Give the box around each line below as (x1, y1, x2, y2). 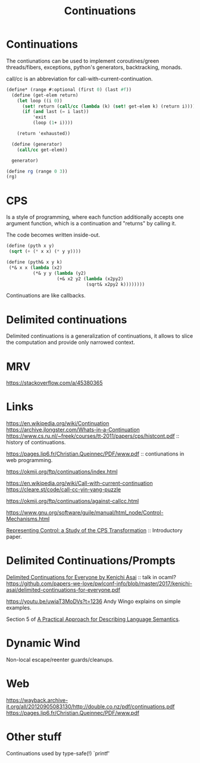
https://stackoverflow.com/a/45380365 (6, 379, 103, 387)
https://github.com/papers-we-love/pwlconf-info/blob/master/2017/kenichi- (6, 580, 192, 587)
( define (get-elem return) (11, 92, 79, 98)
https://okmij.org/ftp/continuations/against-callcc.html (6, 498, 139, 505)
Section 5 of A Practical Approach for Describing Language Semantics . (6, 616, 180, 623)
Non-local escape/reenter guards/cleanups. (6, 656, 114, 664)
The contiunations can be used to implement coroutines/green (6, 57, 160, 64)
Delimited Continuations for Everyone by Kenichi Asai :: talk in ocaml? (6, 574, 177, 581)
